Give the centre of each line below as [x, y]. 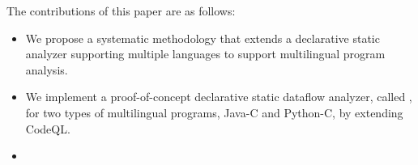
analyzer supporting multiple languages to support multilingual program [205, 54]
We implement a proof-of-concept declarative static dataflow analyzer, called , [219, 97]
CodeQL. [48, 128]
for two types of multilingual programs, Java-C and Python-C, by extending [214, 112]
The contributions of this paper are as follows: [121, 11]
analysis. [47, 69]
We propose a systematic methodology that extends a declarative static [203, 38]
